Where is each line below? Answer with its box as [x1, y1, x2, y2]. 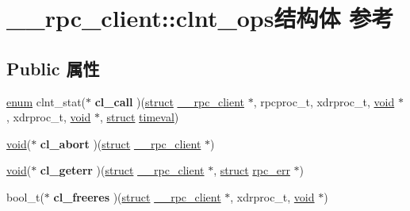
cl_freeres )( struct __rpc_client [53, 188, 221, 205]
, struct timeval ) [99, 109, 179, 125]
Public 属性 [6, 56, 100, 80]
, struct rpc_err [213, 162, 290, 178]
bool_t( [6, 188, 44, 205]
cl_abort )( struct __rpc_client [40, 135, 201, 152]
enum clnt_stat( [6, 93, 86, 109]
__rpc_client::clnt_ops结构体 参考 [6, 2, 394, 34]
